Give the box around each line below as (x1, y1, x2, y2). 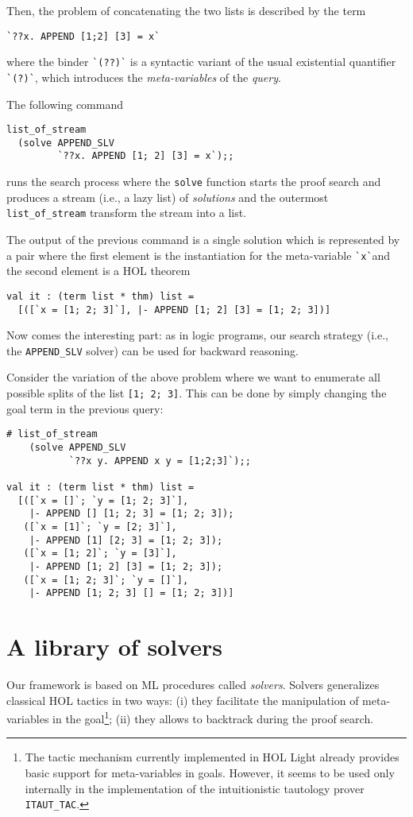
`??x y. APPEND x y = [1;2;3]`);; (68, 455, 251, 467)
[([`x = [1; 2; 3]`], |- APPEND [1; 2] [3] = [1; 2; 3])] (17, 304, 331, 316)
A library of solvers (6, 630, 222, 662)
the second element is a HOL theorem (6, 262, 191, 279)
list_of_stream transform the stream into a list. (6, 204, 247, 221)
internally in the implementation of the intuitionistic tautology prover (25, 780, 365, 796)
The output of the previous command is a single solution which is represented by (6, 231, 400, 248)
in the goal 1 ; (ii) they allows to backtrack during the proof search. (52, 708, 374, 726)
